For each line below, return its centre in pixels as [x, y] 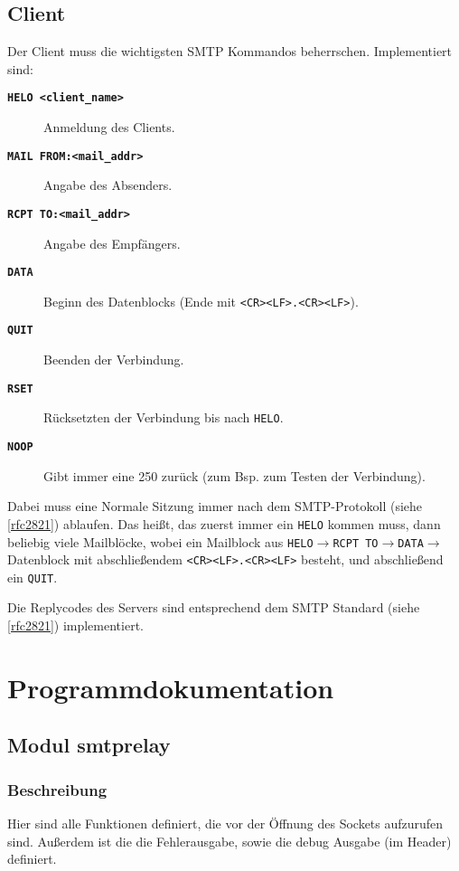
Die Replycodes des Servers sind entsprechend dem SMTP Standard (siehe [214, 607]
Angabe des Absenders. [108, 185]
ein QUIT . [33, 577]
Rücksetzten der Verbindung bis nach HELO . [164, 417]
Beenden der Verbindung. [114, 360]
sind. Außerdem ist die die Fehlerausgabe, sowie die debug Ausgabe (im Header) [229, 841]
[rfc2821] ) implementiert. [75, 625]
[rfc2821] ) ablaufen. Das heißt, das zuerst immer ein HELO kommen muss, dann [224, 523]
